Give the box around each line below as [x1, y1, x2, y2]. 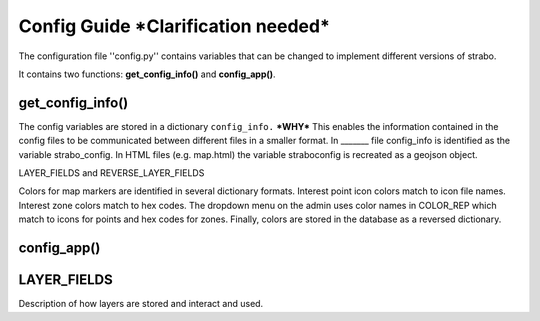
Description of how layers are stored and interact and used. [18, 298, 264, 310]
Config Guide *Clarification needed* [18, 15, 330, 37]
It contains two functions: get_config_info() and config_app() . [18, 68, 276, 80]
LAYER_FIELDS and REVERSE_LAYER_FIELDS [18, 167, 205, 179]
